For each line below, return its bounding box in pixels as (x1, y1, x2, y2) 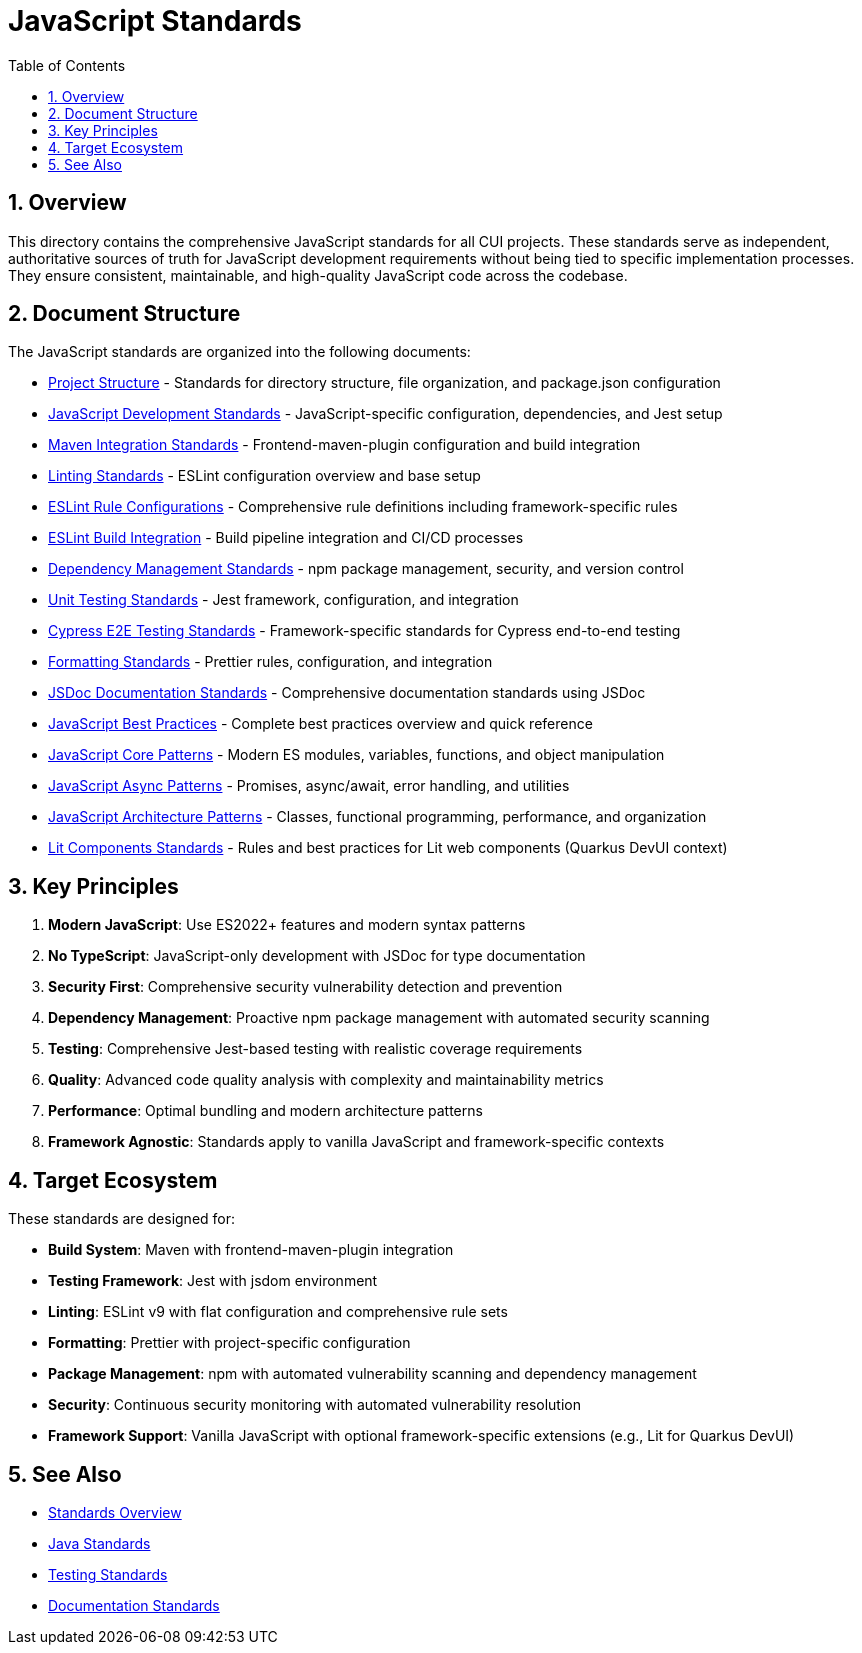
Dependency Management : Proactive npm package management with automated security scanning (48, 1009, 710, 1027)
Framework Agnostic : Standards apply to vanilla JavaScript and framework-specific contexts (48, 1133, 665, 1151)
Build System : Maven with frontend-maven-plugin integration (48, 1241, 454, 1259)
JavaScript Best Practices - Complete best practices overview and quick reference (48, 715, 593, 733)
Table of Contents (8, 56, 126, 74)
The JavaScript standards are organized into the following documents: (8, 343, 471, 361)
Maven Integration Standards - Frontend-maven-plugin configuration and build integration (48, 436, 641, 454)
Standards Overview (48, 1503, 182, 1521)
